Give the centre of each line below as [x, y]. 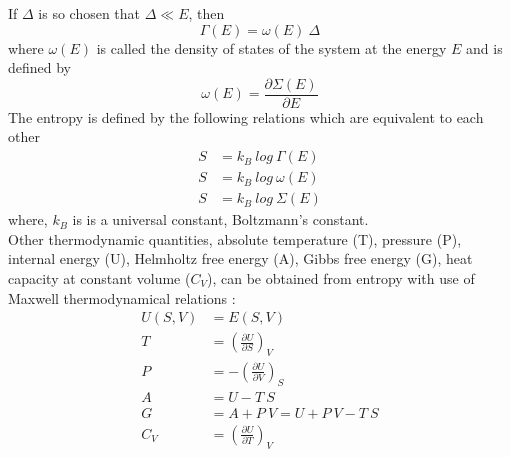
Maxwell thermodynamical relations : [122, 297]
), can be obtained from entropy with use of [340, 277]
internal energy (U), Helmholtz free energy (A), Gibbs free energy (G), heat [240, 258]
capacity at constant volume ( [99, 277]
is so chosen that [89, 13]
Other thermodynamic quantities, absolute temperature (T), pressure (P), [235, 238]
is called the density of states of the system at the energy [271, 47]
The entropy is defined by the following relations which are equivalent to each [246, 116]
